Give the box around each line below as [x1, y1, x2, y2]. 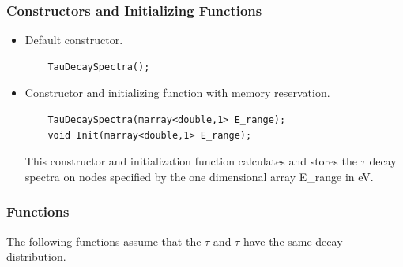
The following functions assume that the [6, 232, 201, 249]
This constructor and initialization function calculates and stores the [24, 153, 357, 169]
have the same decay [243, 232, 343, 249]
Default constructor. [24, 32, 123, 48]
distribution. [6, 248, 66, 265]
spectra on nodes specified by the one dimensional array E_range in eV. [24, 168, 374, 184]
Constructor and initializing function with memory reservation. [24, 84, 330, 101]
